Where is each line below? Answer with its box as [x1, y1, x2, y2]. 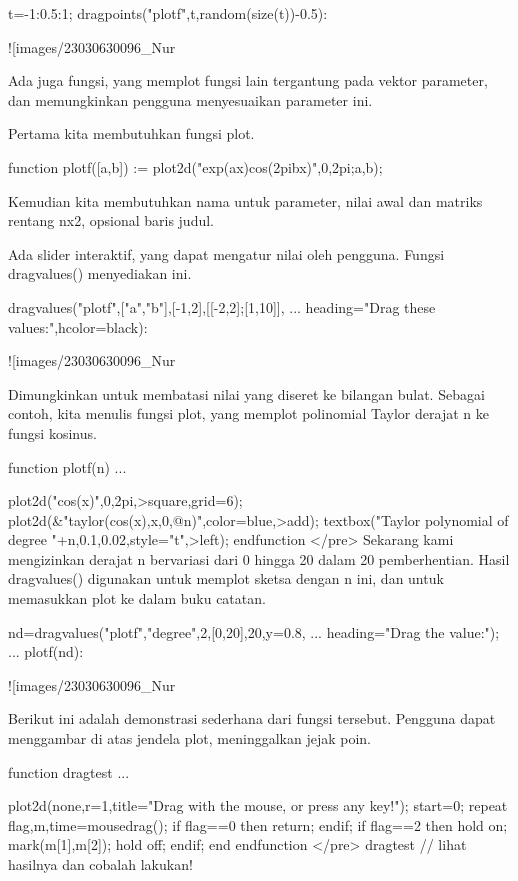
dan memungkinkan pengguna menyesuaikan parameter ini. [8, 89, 373, 110]
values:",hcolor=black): [8, 316, 148, 337]
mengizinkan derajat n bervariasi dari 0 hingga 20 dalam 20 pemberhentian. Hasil [8, 548, 510, 569]
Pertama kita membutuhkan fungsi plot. [8, 123, 255, 144]
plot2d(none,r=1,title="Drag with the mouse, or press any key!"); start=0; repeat [8, 795, 508, 816]
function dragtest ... [8, 761, 130, 782]
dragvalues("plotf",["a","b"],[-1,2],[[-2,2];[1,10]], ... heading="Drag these [8, 296, 436, 317]
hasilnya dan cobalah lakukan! [8, 854, 193, 874]
